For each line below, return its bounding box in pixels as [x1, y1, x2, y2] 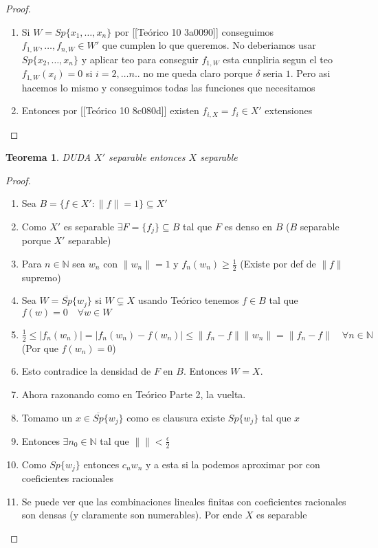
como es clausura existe [126, 410, 225, 424]
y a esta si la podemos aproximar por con [145, 457, 320, 471]
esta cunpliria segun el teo [223, 52, 333, 66]
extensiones [265, 103, 313, 118]
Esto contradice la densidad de [21, 364, 151, 378]
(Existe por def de [240, 256, 316, 271]
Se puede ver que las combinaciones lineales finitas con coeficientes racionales [21, 494, 346, 508]
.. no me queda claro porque [134, 66, 253, 80]
